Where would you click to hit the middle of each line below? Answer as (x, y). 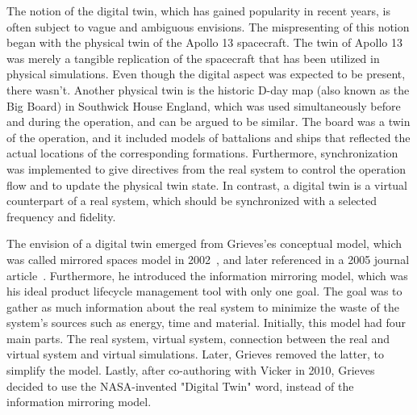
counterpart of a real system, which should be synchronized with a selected (192, 201)
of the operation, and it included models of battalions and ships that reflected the (208, 137)
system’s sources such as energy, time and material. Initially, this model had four (206, 323)
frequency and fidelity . (61, 216)
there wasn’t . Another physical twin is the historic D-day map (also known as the (208, 89)
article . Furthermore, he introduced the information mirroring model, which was (207, 275)
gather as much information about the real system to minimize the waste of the (203, 306)
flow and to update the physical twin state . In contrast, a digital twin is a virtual (207, 184)
